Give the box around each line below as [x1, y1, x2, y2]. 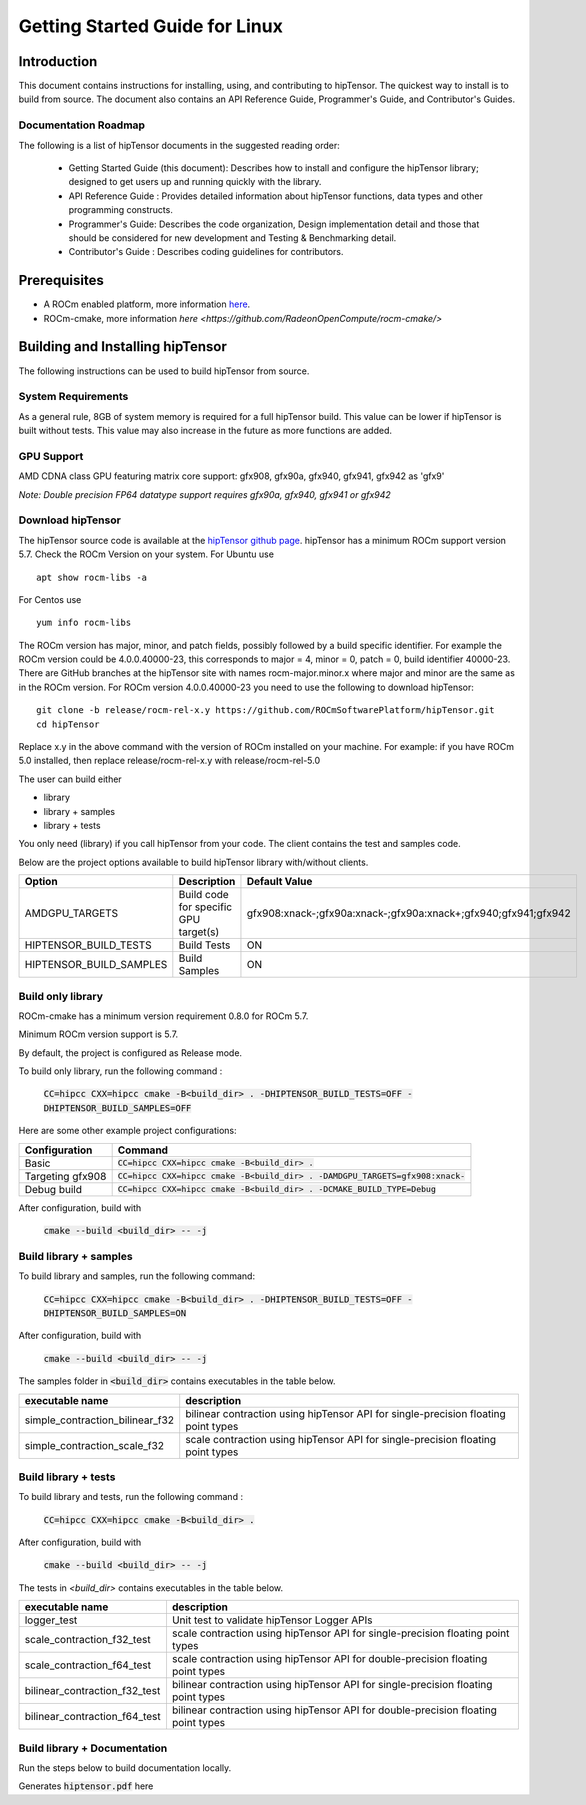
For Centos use [18, 593, 82, 605]
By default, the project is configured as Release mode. [18, 1046, 243, 1059]
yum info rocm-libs [36, 617, 132, 629]
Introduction [18, 53, 98, 70]
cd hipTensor [36, 718, 100, 730]
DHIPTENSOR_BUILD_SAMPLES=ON [43, 1307, 187, 1319]
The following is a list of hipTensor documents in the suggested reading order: [18, 139, 340, 151]
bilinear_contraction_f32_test [24, 1684, 161, 1698]
